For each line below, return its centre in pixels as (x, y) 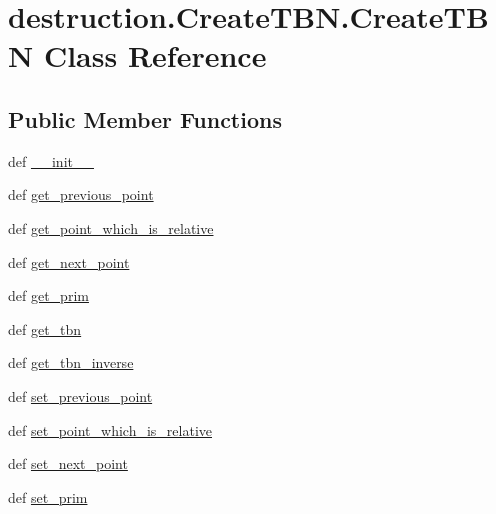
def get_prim (48, 295)
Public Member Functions (145, 118)
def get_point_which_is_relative (111, 227)
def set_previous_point (80, 395)
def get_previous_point (81, 194)
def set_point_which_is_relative (110, 429)
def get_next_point (69, 261)
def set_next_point (68, 463)
